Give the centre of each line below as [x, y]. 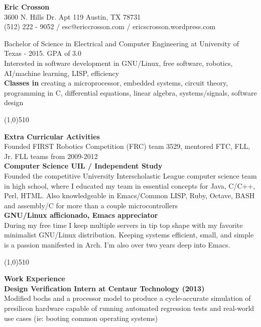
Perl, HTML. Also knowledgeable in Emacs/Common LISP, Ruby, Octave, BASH [129, 195]
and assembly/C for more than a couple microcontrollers [91, 205]
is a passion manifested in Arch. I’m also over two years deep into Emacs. [117, 245]
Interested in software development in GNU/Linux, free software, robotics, [118, 63]
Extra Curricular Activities [52, 136]
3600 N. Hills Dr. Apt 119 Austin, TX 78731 [73, 16]
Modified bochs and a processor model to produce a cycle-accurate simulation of [127, 298]
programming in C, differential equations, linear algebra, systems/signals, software [130, 92]
